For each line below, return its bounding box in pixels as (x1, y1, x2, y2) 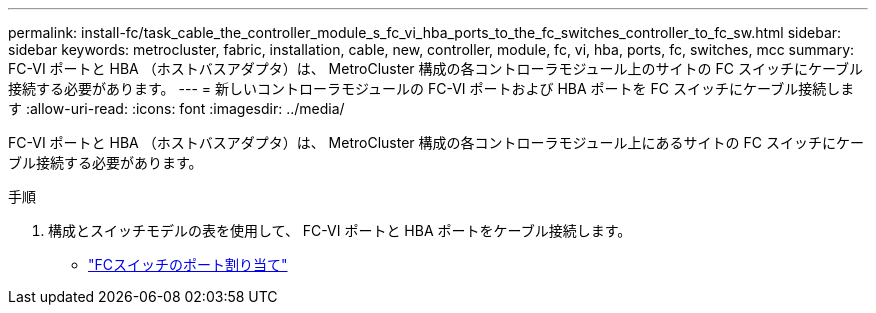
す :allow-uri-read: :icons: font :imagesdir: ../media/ (8, 100, 345, 117)
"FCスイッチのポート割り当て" (88, 256, 288, 273)
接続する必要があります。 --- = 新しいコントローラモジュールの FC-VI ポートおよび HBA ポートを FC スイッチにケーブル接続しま (8, 80, 855, 97)
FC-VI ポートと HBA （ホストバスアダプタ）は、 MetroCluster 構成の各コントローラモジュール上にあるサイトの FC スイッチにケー (8, 134, 864, 151)
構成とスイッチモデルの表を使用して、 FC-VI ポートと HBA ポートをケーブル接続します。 (48, 222, 632, 239)
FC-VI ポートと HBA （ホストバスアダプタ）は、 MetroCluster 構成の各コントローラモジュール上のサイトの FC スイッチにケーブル (8, 60, 864, 77)
